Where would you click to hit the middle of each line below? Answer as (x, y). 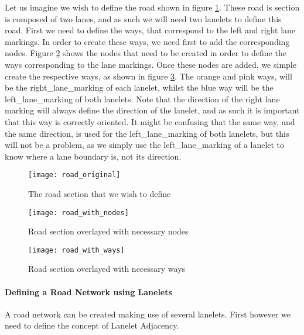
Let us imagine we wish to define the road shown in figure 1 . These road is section (152, 7)
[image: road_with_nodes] (78, 213)
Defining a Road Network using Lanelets (88, 291)
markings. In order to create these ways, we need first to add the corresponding (147, 41)
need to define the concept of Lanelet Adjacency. (92, 325)
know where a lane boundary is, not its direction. (93, 156)
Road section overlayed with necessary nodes (108, 231)
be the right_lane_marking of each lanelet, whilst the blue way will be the (139, 87)
